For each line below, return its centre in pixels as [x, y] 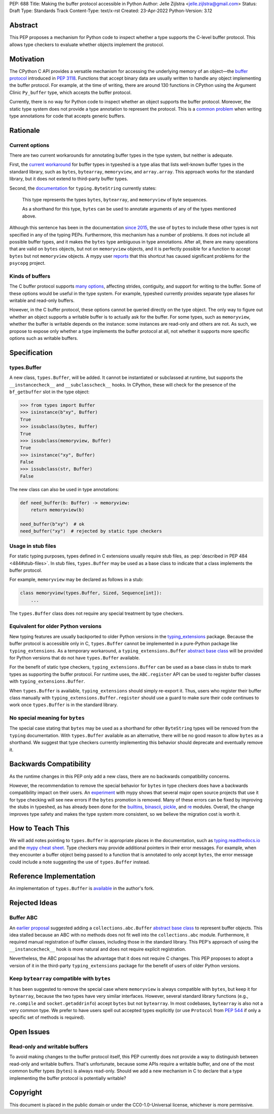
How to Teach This [39, 829]
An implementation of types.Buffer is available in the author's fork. [82, 888]
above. [29, 216]
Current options [29, 145]
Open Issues [30, 1032]
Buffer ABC [24, 918]
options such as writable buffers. [44, 338]
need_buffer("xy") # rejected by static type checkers [91, 531]
